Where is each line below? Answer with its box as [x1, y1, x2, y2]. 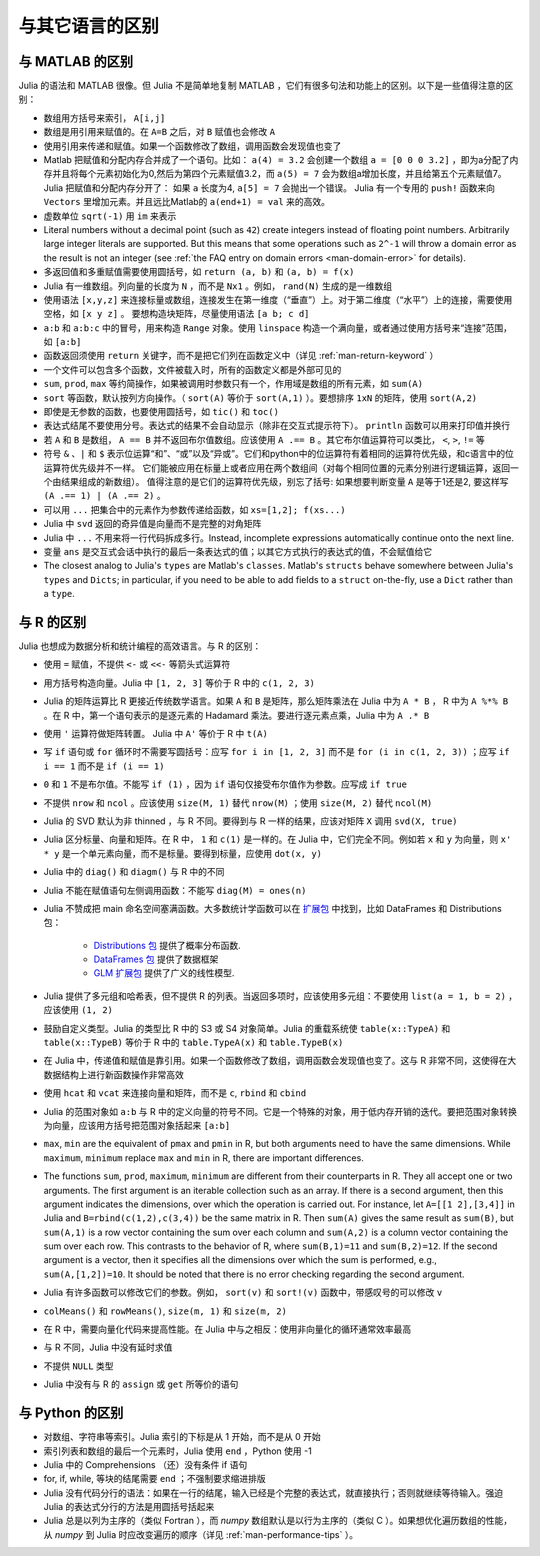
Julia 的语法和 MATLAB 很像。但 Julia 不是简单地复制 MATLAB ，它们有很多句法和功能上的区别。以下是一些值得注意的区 [18, 80, 514, 92]
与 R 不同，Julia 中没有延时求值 [43, 1341, 173, 1354]
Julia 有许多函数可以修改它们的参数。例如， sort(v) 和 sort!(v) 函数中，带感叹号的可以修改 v [43, 1286, 443, 1299]
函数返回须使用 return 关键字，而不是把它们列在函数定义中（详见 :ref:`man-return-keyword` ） [43, 350, 439, 362]
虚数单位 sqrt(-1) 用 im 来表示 [43, 210, 177, 222]
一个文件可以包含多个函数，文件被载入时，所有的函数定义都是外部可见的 [43, 363, 342, 375]
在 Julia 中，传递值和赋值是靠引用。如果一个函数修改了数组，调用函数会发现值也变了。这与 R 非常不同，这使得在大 [43, 1055, 517, 1067]
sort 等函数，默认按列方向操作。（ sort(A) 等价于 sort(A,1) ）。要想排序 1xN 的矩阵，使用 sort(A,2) [43, 391, 478, 404]
